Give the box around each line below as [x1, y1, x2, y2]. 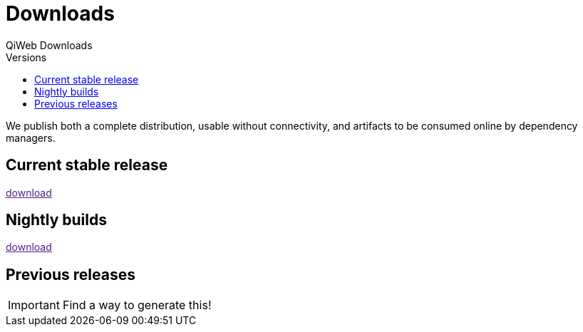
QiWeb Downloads [6, 38, 93, 51]
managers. [6, 131, 56, 144]
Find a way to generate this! [62, 298, 212, 313]
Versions [6, 51, 47, 63]
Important [8, 298, 60, 313]
